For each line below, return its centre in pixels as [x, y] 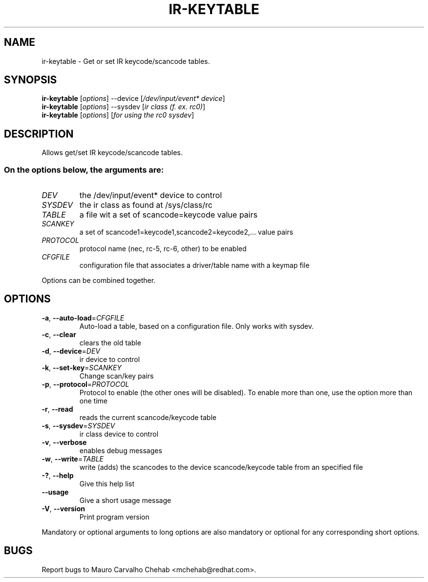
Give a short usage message [125, 500]
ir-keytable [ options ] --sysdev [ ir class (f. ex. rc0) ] [124, 107]
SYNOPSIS [31, 80]
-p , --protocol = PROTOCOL [86, 384]
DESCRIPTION [39, 134]
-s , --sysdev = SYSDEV [78, 425]
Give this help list [107, 483]
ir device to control [110, 359]
